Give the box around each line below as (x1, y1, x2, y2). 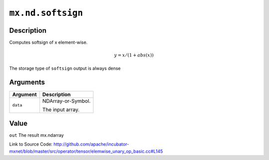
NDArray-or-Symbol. (42, 97, 91, 104)
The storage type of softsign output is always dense (9, 65, 121, 71)
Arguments (9, 78, 45, 87)
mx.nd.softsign (9, 7, 83, 18)
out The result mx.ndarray (9, 132, 64, 138)
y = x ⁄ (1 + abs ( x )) (114, 53, 154, 58)
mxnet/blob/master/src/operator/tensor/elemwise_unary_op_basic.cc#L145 (9, 148, 163, 154)
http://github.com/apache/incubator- (53, 141, 130, 147)
